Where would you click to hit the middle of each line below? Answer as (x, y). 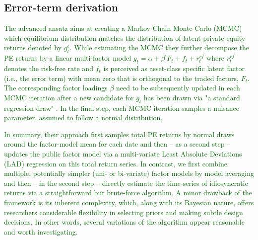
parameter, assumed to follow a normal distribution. (83, 118)
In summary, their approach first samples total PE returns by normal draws (119, 134)
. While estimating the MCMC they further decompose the (159, 47)
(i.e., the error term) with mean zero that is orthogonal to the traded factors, (121, 78)
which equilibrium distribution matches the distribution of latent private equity (125, 38)
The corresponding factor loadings (56, 88)
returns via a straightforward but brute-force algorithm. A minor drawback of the (128, 193)
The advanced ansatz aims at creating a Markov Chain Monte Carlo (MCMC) (123, 28)
